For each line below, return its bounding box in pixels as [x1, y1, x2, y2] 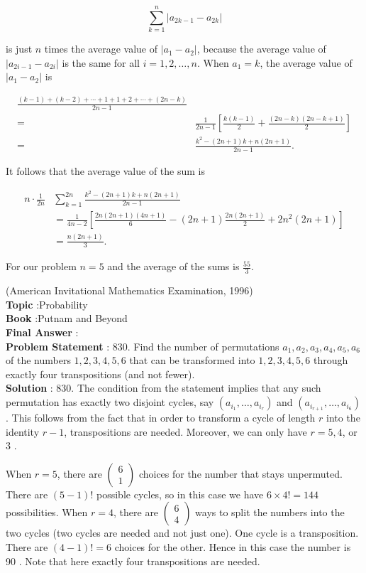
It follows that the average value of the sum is [6, 163, 206, 178]
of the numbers [6, 353, 71, 368]
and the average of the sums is [107, 259, 240, 274]
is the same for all [62, 55, 140, 70]
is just [6, 41, 33, 56]
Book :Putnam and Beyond [6, 311, 128, 326]
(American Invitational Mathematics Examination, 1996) [6, 283, 253, 298]
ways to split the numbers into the [195, 505, 345, 520]
